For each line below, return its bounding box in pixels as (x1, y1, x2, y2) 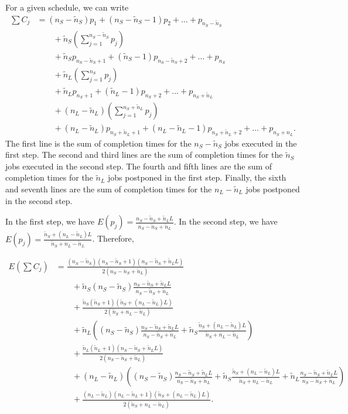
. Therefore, (92, 232, 134, 245)
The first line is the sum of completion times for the (5, 137, 192, 149)
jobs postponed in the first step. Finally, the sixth (108, 171, 286, 184)
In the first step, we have (5, 215, 95, 228)
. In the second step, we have (173, 215, 278, 228)
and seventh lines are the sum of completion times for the (5, 183, 212, 195)
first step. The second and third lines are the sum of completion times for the (5, 148, 283, 161)
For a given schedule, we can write (5, 1, 129, 13)
